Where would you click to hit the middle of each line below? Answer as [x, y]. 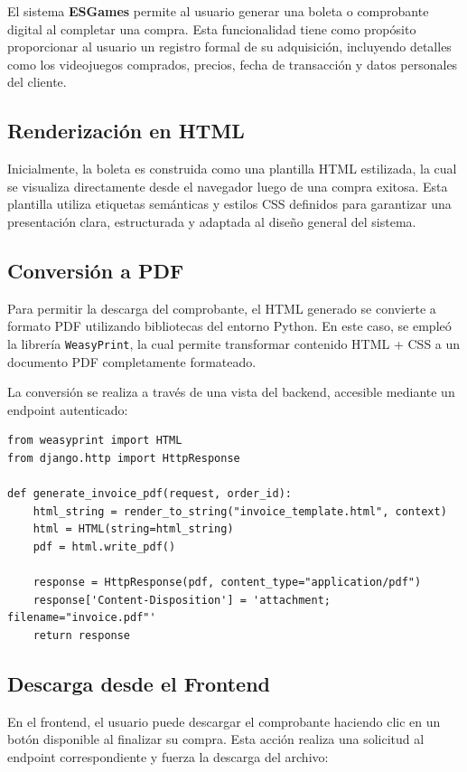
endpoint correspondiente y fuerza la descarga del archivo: [168, 756]
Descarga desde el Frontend [139, 683]
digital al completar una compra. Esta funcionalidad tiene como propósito [212, 28]
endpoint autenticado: [68, 409]
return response [82, 635]
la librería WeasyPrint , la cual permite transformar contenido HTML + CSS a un [234, 343]
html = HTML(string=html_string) [133, 529]
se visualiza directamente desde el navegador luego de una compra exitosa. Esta [228, 186]
